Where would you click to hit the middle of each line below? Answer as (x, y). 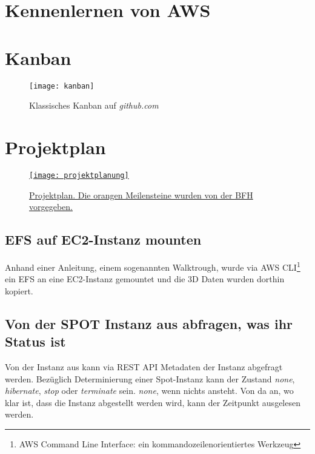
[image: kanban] (62, 86)
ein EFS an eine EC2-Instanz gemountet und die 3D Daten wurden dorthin (145, 279)
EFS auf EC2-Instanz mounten (103, 239)
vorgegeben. (51, 207)
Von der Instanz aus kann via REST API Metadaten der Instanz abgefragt (144, 366)
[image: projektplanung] (79, 175)
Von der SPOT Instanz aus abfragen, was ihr (149, 323)
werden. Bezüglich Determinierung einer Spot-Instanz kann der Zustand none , (150, 378)
